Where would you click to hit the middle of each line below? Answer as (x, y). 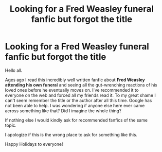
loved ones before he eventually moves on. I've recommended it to (72, 90)
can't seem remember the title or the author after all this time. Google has (79, 100)
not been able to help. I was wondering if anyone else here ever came (75, 105)
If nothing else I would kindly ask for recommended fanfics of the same (76, 120)
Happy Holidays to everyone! (34, 144)
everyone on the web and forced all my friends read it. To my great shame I (80, 95)
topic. (11, 125)
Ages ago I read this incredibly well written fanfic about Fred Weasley (75, 80)
